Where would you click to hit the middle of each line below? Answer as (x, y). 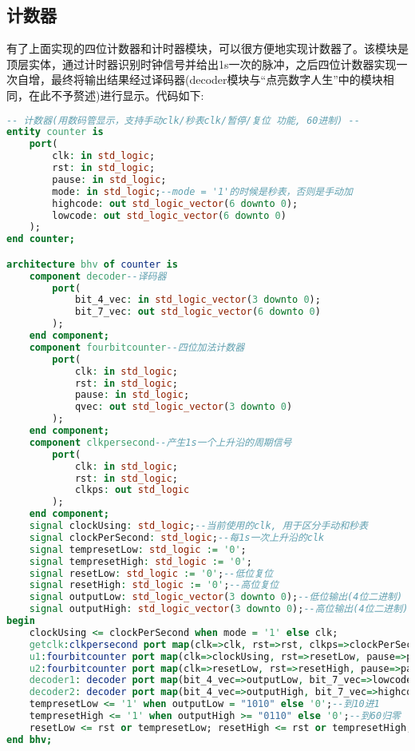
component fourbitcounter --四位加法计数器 (137, 347)
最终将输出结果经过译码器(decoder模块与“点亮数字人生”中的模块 (217, 79)
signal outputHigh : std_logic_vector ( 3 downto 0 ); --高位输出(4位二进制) (219, 609)
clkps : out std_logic (132, 490)
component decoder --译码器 (98, 276)
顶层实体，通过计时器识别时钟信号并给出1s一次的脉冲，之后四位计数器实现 (202, 64)
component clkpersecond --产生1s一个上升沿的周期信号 (160, 442)
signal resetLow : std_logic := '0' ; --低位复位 (151, 573)
